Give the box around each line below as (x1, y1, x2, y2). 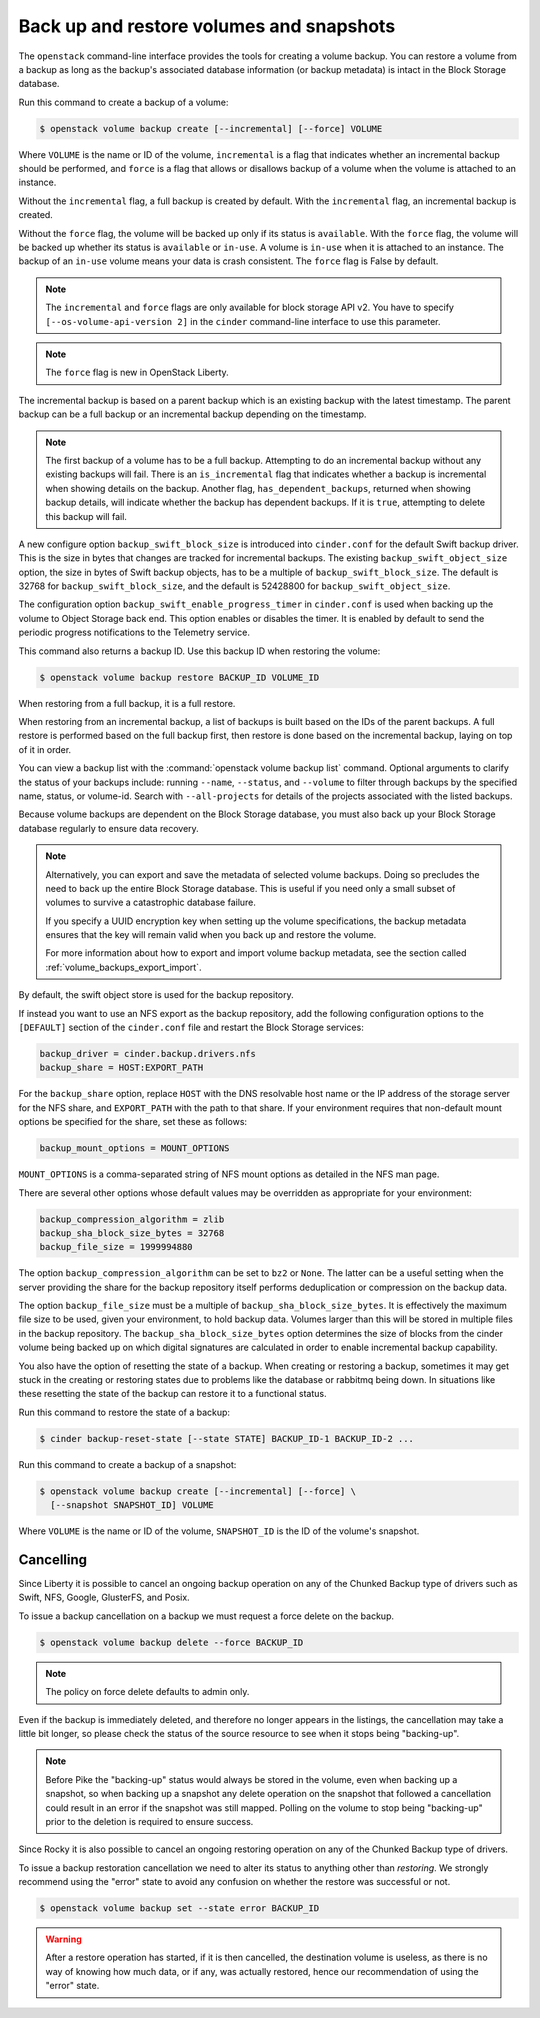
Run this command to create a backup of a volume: (18, 96, 229, 108)
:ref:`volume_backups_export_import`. (45, 961, 202, 973)
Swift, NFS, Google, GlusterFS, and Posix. (18, 1591, 190, 1604)
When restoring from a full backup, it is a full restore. (18, 697, 236, 709)
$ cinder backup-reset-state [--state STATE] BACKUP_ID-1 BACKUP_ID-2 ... (39, 1433, 415, 1444)
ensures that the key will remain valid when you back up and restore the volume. (45, 929, 377, 941)
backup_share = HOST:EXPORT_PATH (39, 1062, 204, 1074)
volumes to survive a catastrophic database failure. (45, 896, 257, 909)
